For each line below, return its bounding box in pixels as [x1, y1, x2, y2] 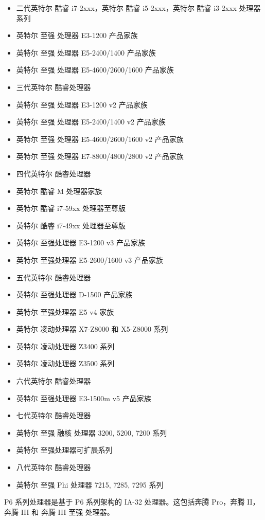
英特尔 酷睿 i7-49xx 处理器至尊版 [16, 220, 126, 230]
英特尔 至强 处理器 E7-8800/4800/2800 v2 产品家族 [16, 151, 184, 162]
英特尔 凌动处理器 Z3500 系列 [16, 358, 115, 369]
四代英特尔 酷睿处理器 [16, 168, 91, 178]
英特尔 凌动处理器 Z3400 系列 [16, 340, 115, 351]
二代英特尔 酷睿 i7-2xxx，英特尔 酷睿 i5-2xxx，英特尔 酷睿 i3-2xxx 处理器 [16, 3, 261, 13]
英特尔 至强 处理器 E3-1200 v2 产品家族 [16, 99, 148, 110]
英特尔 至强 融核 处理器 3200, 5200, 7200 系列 [16, 427, 167, 438]
